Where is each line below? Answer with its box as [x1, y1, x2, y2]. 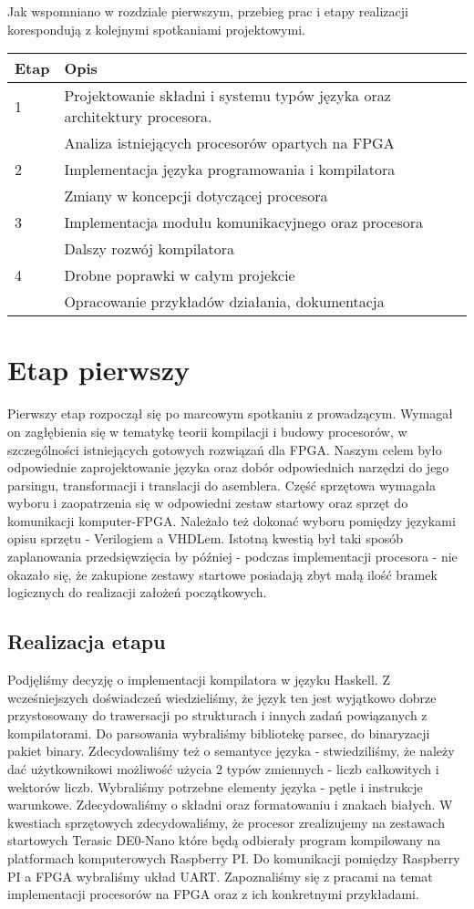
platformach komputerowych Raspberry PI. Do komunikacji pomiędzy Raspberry [7, 848, 460, 867]
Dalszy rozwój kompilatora [64, 238, 235, 260]
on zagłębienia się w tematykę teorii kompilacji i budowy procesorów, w [7, 421, 407, 440]
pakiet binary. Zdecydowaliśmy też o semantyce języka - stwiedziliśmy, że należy [7, 741, 455, 760]
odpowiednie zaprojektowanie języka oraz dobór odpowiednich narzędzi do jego [7, 458, 449, 477]
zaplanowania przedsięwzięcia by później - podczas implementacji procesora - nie [7, 547, 458, 566]
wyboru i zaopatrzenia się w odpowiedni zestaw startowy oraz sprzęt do [7, 493, 408, 512]
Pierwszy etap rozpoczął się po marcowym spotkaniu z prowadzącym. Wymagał [7, 404, 454, 423]
